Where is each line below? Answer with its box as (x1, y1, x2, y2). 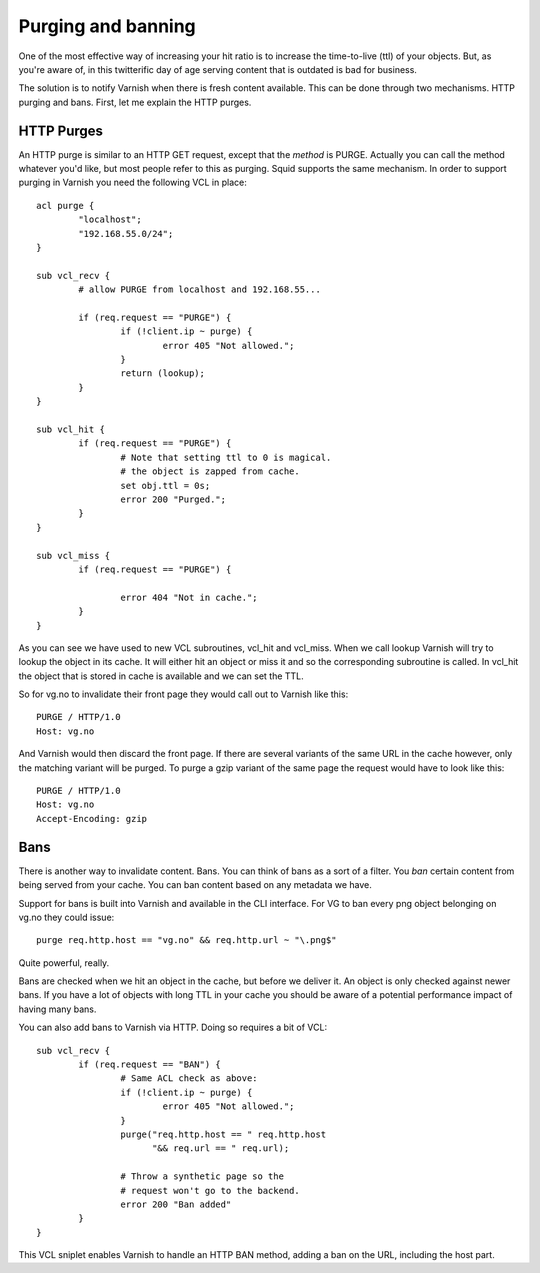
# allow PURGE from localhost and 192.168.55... (78, 284, 322, 295)
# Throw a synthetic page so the (120, 1171, 285, 1182)
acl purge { (36, 200, 95, 211)
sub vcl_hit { (36, 424, 105, 435)
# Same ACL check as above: (120, 1073, 259, 1084)
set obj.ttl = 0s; (120, 480, 211, 491)
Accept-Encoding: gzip (36, 813, 148, 824)
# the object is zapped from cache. (120, 466, 300, 477)
